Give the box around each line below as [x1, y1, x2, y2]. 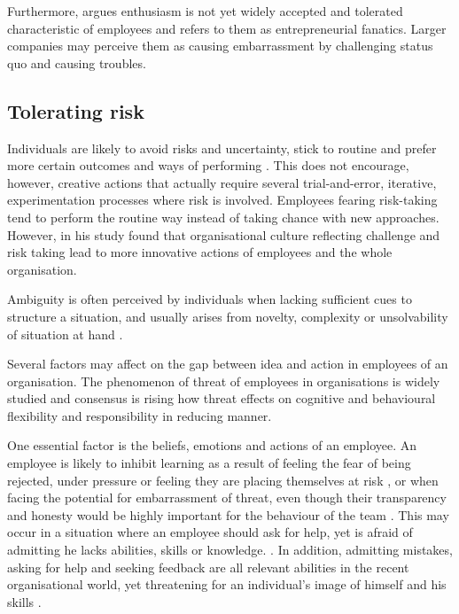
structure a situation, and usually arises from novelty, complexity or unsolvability [7, 307, 448, 325]
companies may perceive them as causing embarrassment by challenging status [7, 36, 433, 55]
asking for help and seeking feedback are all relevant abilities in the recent [7, 557, 409, 576]
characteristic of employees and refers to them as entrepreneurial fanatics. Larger [7, 19, 447, 37]
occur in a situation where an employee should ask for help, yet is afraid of [7, 523, 413, 541]
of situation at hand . [7, 324, 123, 343]
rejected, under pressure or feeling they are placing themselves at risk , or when [7, 470, 439, 489]
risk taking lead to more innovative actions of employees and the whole [7, 243, 393, 261]
